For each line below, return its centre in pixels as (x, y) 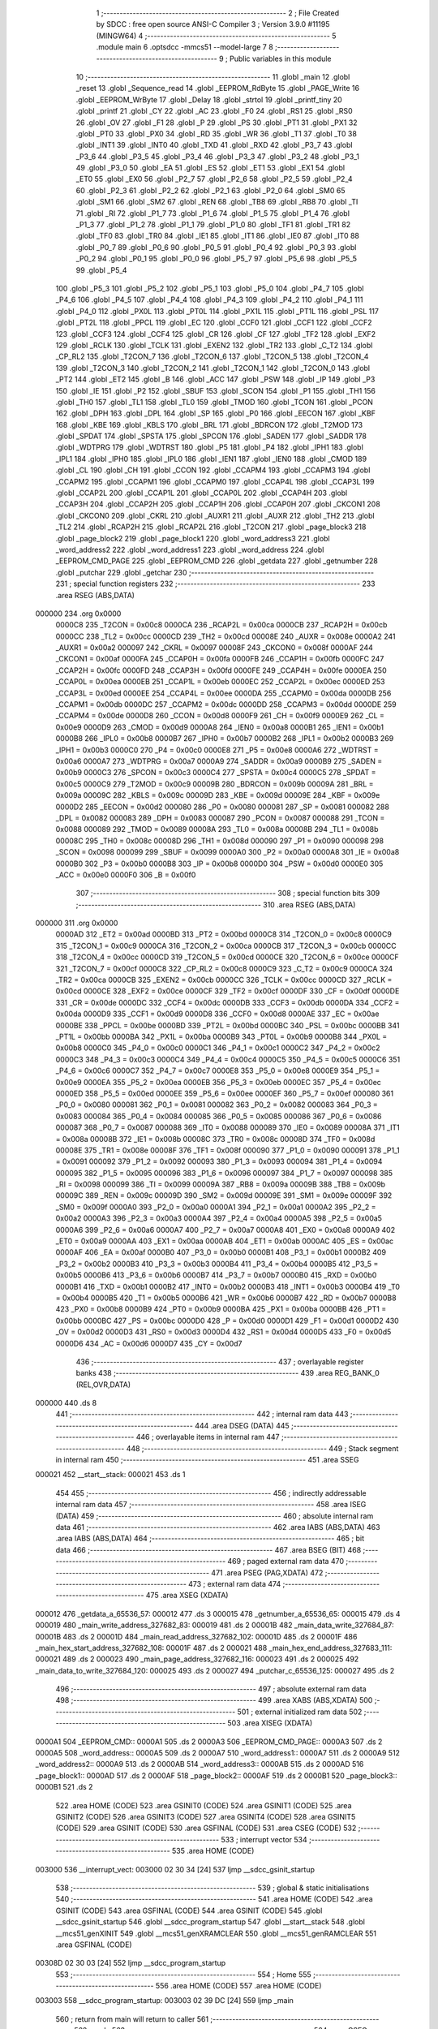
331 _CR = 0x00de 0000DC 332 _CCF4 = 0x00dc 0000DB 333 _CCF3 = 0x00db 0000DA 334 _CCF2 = (228, 1002)
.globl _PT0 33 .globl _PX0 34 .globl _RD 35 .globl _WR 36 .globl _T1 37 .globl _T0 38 (216, 133)
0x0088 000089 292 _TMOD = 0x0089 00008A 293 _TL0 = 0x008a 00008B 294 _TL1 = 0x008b (217, 829)
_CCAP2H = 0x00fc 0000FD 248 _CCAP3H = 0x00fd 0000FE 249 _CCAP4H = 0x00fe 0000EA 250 (221, 670)
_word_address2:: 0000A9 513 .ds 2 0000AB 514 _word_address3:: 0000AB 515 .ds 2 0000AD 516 (200, 1764)
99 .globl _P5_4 (101, 270)
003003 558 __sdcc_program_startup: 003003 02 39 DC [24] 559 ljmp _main (164, 2001)
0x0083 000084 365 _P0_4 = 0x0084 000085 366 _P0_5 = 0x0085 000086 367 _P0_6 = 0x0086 (219, 1116)
